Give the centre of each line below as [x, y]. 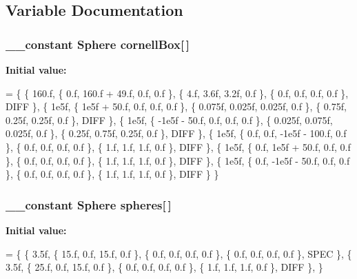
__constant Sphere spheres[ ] [89, 204]
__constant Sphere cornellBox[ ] [98, 44]
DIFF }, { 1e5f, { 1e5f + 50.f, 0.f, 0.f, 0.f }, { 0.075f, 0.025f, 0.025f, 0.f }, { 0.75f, [176, 106]
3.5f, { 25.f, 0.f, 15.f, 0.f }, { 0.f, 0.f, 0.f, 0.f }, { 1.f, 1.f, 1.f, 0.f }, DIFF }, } [164, 267]
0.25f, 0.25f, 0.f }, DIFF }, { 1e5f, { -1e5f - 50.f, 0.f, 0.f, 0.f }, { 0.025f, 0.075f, [169, 120]
